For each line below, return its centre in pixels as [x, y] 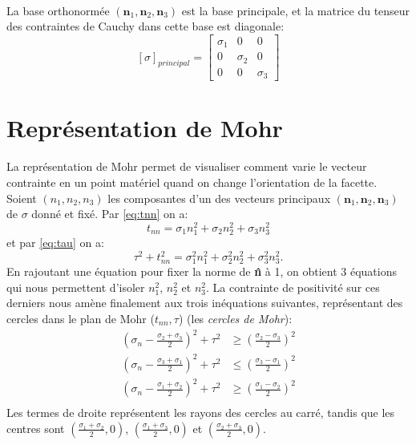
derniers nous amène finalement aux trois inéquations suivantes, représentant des [205, 303]
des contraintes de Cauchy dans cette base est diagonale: [145, 26]
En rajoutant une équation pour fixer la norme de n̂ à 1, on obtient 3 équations [202, 271]
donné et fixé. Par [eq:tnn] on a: [110, 214]
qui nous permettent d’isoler [76, 287]
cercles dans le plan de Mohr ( [81, 319]
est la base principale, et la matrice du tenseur [296, 10]
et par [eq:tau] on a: [55, 242]
